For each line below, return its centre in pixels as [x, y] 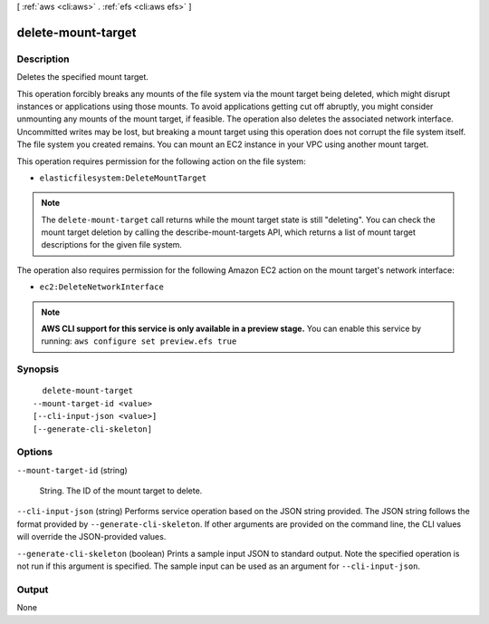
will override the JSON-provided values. [91, 537]
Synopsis [38, 369]
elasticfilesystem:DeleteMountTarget [123, 178]
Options [35, 452]
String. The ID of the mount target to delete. [121, 491]
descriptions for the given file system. [112, 245]
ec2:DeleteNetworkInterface [102, 287]
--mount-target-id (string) [72, 470]
